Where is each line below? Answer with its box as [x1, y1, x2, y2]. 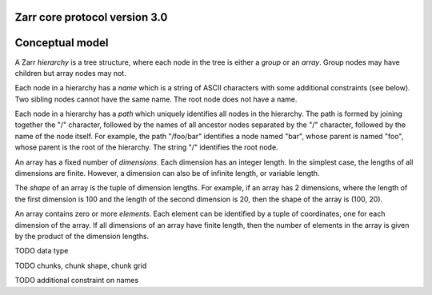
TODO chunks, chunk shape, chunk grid [14, 261, 147, 270]
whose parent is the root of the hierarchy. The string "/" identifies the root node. [14, 142, 279, 152]
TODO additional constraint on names [14, 276, 139, 285]
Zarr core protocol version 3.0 [14, 10, 168, 24]
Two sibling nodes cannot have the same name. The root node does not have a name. [14, 94, 298, 104]
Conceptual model [14, 36, 109, 50]
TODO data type [14, 246, 69, 256]
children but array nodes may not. [14, 68, 127, 78]
